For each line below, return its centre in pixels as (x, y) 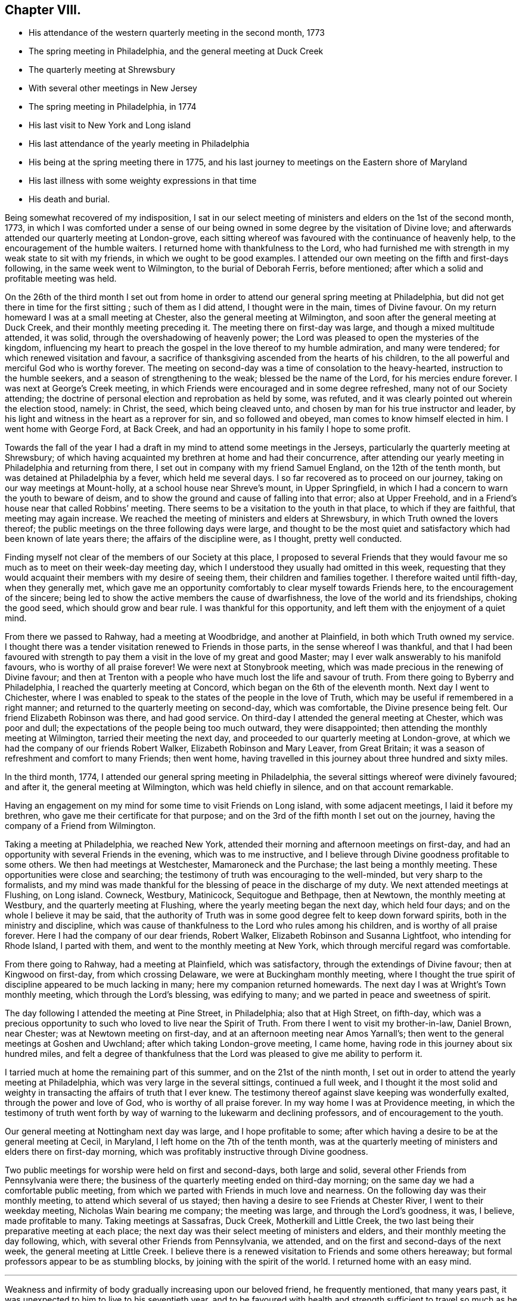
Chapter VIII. (43, 10)
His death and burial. (69, 199)
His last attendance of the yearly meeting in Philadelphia (139, 144)
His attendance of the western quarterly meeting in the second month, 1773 (177, 33)
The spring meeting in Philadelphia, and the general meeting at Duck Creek (176, 51)
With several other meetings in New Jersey (113, 88)
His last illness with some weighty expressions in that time (143, 181)
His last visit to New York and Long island (110, 125)
